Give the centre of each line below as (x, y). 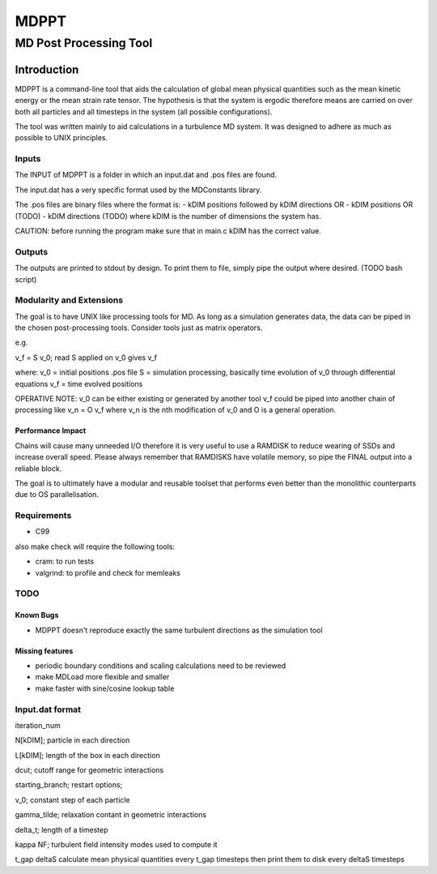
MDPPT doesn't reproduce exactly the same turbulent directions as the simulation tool (179, 630)
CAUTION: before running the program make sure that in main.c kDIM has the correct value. (168, 230)
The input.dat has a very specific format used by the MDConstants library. (138, 190)
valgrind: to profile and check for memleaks (108, 572)
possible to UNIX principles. (62, 138)
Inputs (28, 159)
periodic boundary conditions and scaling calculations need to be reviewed (161, 666)
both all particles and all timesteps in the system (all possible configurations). (144, 111)
